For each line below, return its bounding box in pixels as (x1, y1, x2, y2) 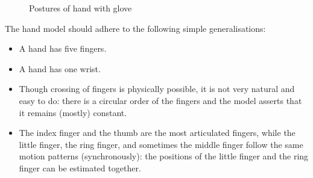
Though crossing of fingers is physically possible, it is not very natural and (19, 82, 295, 95)
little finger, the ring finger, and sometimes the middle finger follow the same (19, 138, 303, 150)
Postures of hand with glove (29, 2, 132, 14)
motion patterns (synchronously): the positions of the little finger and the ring (19, 150, 309, 162)
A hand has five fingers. (19, 42, 107, 55)
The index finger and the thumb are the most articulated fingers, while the (19, 126, 296, 139)
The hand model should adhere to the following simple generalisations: (5, 22, 266, 34)
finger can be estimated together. (19, 161, 141, 174)
